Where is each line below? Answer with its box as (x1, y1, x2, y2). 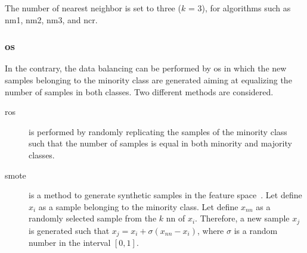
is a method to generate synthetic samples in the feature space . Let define (29, 189, 302, 201)
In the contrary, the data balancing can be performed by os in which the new (5, 62, 287, 74)
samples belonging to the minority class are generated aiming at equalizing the (5, 74, 292, 86)
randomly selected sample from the (29, 212, 157, 224)
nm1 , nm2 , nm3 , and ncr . (5, 13, 98, 26)
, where (197, 224, 224, 236)
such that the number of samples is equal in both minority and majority (29, 137, 292, 149)
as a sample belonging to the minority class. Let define (38, 200, 238, 213)
